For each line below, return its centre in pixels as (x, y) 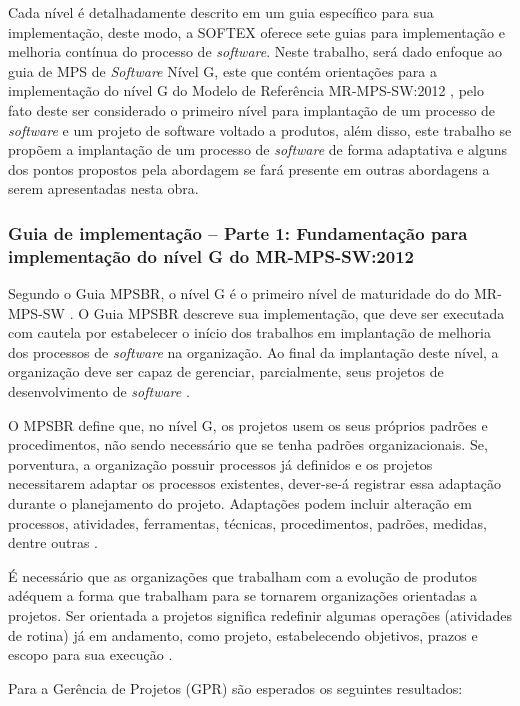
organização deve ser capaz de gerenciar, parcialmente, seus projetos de (226, 371)
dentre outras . (53, 542)
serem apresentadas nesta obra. (103, 188)
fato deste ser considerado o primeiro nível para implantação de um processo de (252, 109)
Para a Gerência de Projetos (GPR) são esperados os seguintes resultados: (235, 687)
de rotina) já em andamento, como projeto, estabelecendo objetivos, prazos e (243, 634)
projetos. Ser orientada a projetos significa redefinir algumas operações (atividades (260, 614)
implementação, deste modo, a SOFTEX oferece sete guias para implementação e (256, 31)
